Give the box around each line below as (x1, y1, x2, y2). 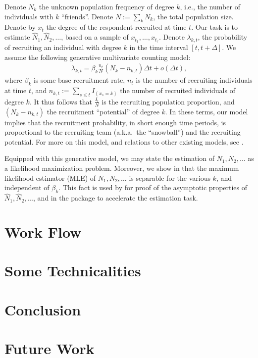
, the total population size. (153, 11, 234, 21)
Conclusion (4, 299, 81, 319)
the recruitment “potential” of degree (47, 106, 159, 116)
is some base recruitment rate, (33, 75, 125, 85)
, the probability (198, 32, 248, 42)
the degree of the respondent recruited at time (46, 22, 187, 32)
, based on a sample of (61, 32, 129, 42)
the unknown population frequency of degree (39, 1, 174, 11)
